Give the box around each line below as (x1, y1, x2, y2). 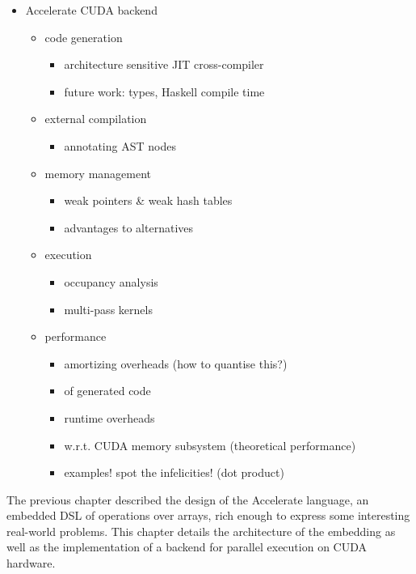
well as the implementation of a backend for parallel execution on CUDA (6, 538, 367, 555)
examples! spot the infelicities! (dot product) (64, 464, 284, 481)
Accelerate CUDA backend (25, 2, 158, 18)
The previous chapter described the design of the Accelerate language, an (6, 491, 369, 508)
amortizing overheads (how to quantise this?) (64, 355, 288, 372)
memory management (44, 164, 152, 181)
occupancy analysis (64, 273, 158, 290)
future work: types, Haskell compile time (64, 83, 265, 100)
